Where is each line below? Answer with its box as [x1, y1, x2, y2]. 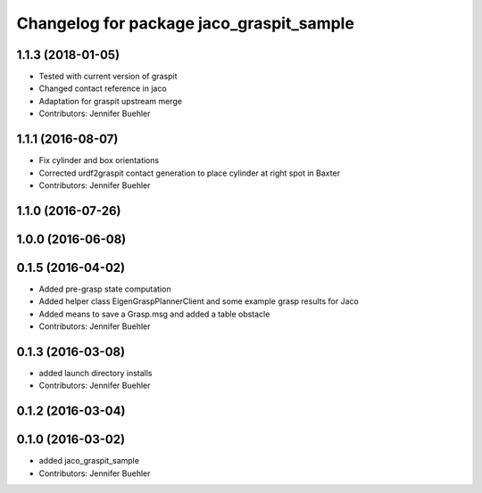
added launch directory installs [38, 367, 153, 378]
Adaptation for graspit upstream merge [38, 95, 183, 106]
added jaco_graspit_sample [38, 456, 140, 466]
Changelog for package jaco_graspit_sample [16, 13, 354, 33]
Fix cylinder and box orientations [38, 155, 160, 166]
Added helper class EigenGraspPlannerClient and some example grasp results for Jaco [38, 296, 359, 307]
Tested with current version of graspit [38, 71, 178, 82]
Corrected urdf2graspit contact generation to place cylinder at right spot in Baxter [38, 168, 341, 178]
